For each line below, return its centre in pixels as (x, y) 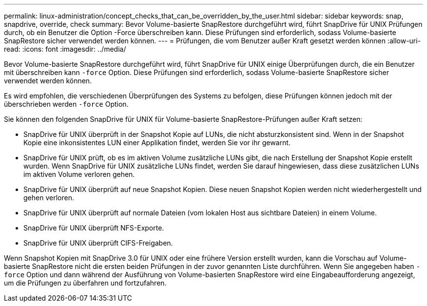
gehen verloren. (49, 198)
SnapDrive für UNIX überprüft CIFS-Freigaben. (98, 243)
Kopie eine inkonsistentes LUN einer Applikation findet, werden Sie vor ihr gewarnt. (157, 143)
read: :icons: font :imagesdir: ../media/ (65, 49)
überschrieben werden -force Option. (66, 104)
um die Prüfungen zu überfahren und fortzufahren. (85, 283)
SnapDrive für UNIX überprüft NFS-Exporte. (94, 228)
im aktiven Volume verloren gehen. (79, 174)
